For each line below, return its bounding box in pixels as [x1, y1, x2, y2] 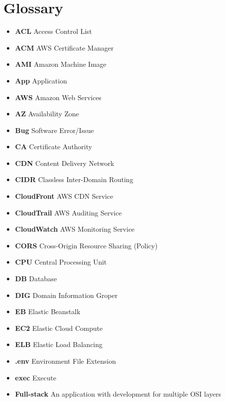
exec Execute [15, 372, 56, 382]
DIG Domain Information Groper [15, 290, 118, 300]
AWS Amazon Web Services [15, 92, 101, 102]
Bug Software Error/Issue [15, 125, 94, 135]
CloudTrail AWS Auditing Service [15, 207, 122, 217]
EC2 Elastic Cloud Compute [15, 322, 103, 333]
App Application [15, 75, 67, 85]
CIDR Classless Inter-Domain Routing [15, 174, 133, 185]
